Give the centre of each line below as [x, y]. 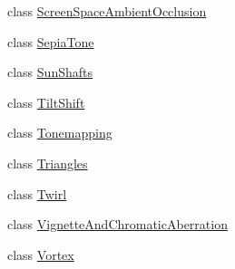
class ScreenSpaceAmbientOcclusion [107, 11]
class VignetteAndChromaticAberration [117, 224]
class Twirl [37, 193]
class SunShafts [50, 72]
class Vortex [41, 254]
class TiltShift [46, 102]
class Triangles [48, 163]
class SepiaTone [51, 41]
